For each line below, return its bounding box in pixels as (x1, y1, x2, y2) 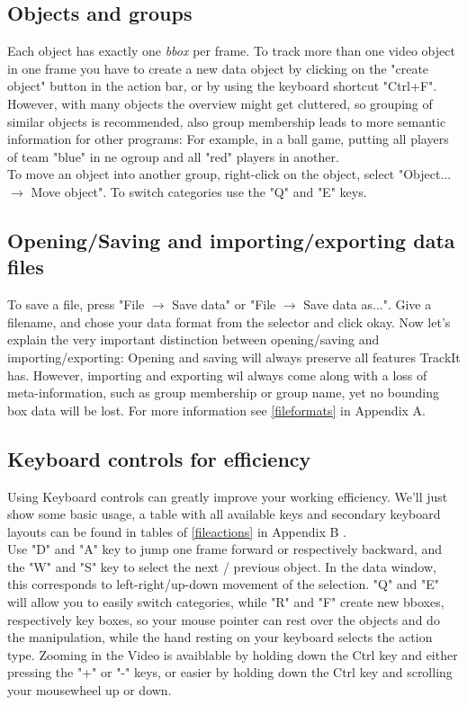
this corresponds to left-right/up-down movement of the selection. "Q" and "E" (7, 575, 440, 593)
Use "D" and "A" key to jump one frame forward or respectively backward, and (7, 540, 443, 558)
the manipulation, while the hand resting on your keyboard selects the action (7, 628, 433, 647)
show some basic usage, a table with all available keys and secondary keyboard (7, 504, 441, 523)
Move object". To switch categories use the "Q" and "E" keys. (31, 182, 367, 201)
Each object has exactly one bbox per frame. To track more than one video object (7, 41, 455, 60)
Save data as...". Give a (303, 295, 432, 314)
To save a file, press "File (7, 295, 145, 314)
